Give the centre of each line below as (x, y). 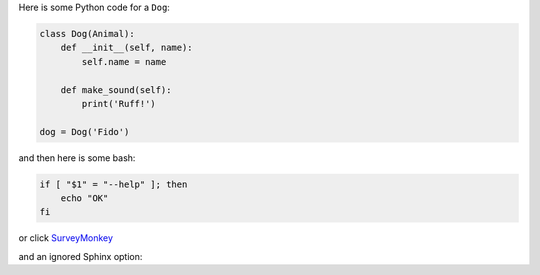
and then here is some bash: (77, 157)
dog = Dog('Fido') (84, 131)
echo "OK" (84, 198)
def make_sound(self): (116, 89)
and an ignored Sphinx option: (80, 256)
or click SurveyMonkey (66, 238)
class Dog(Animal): (87, 33)
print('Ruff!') (119, 103)
